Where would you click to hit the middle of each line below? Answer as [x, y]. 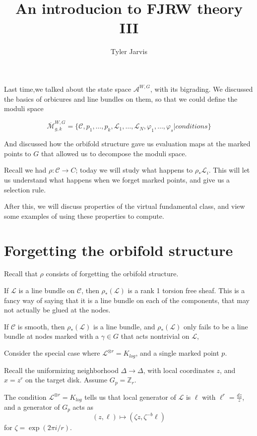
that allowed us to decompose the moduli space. [114, 153]
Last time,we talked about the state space [68, 89]
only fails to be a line [216, 326]
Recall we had [25, 170]
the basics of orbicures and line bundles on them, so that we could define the [121, 98]
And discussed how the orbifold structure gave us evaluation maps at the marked [127, 144]
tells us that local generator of [130, 397]
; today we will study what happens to [134, 170]
